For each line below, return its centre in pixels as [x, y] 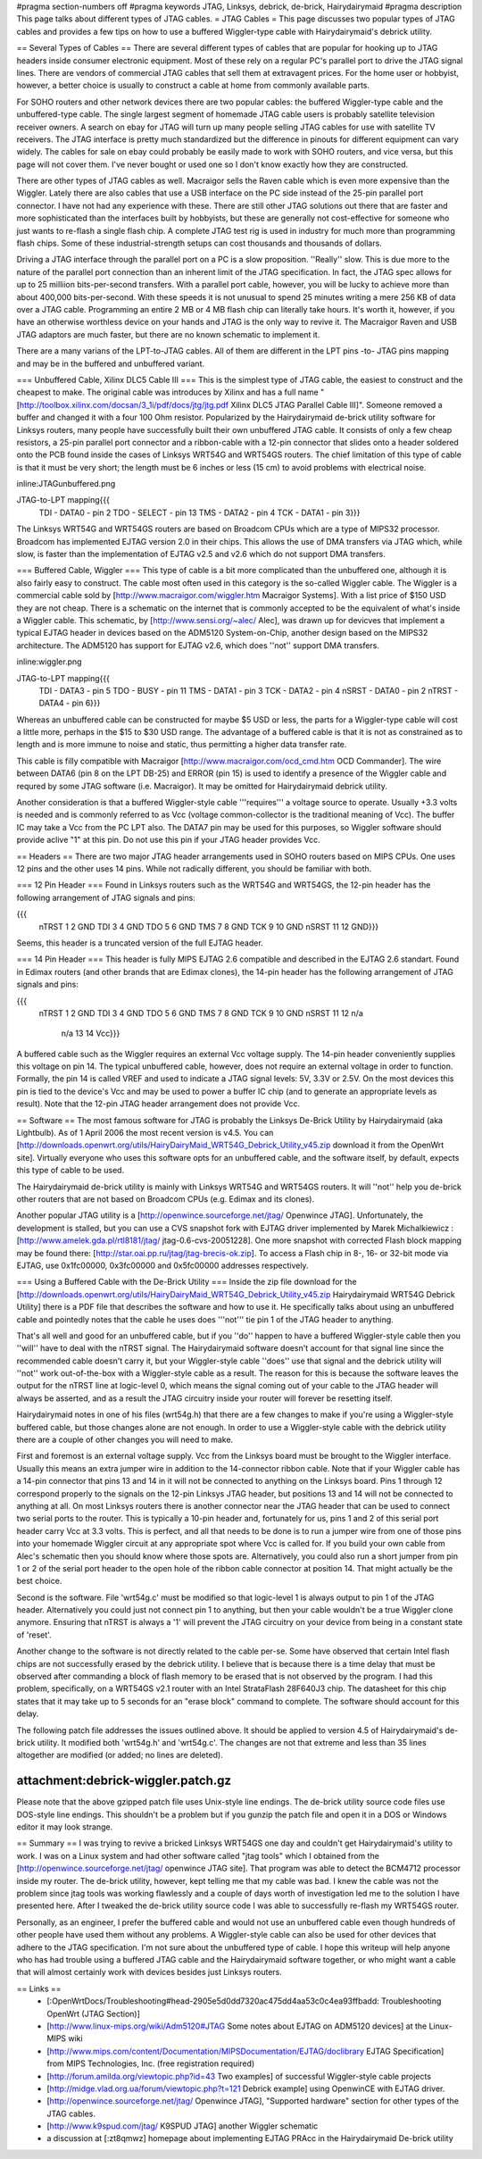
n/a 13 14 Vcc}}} [91, 1034]
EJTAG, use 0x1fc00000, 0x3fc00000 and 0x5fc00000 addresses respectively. [162, 1265]
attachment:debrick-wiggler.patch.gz [124, 1781]
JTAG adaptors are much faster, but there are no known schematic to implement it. [168, 334]
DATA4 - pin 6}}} [70, 703]
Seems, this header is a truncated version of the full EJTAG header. [140, 943]
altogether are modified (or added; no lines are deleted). [120, 1755]
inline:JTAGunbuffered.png [66, 484]
